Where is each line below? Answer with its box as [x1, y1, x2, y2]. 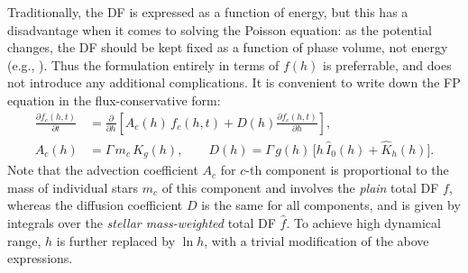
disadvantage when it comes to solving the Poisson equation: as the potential [7, 20, 432, 39]
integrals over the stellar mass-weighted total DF [7, 214, 276, 232]
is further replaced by [56, 231, 176, 250]
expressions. [7, 249, 73, 268]
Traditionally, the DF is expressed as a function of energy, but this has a [7, 3, 408, 21]
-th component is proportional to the [245, 160, 449, 179]
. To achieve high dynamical [286, 214, 441, 232]
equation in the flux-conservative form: [7, 90, 221, 109]
